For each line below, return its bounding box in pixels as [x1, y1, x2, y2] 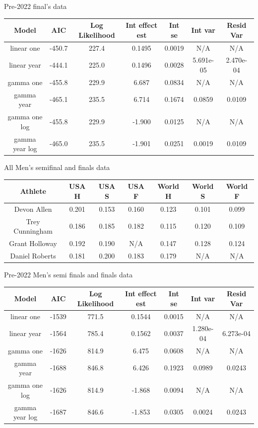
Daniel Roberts [10, 250, 56, 260]
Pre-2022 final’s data [4, 1, 67, 11]
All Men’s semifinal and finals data [4, 162, 110, 172]
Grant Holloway [9, 238, 57, 249]
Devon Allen [14, 203, 52, 214]
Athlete [20, 186, 46, 196]
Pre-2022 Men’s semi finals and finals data [4, 269, 133, 279]
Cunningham [13, 226, 53, 236]
